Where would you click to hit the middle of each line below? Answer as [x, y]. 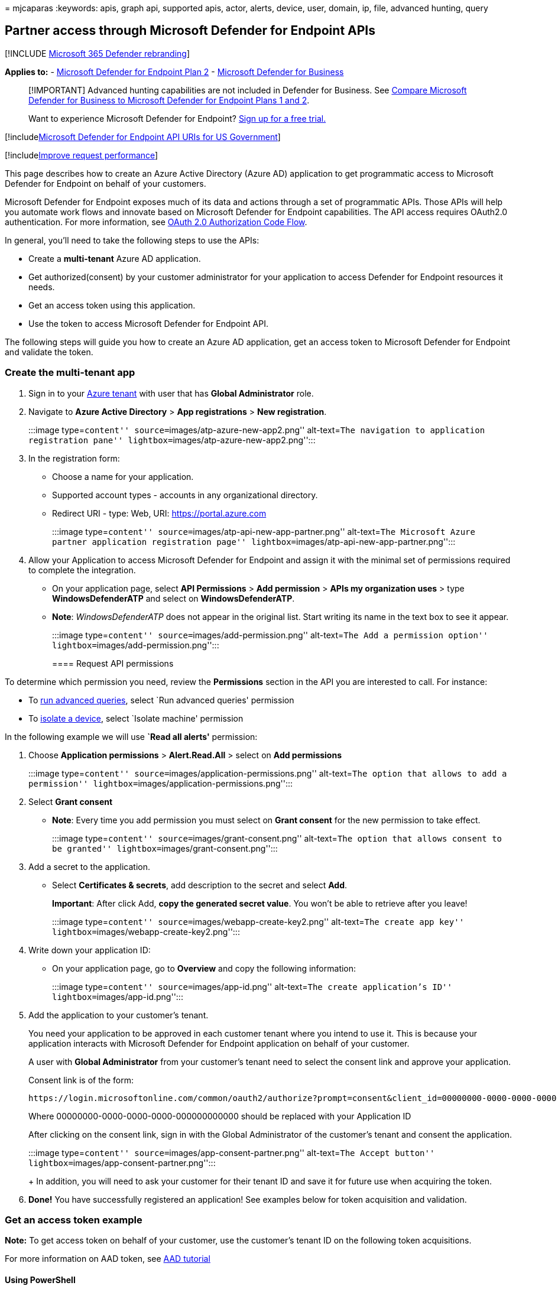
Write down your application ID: [90, 950]
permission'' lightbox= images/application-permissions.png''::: [161, 783]
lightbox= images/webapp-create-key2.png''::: [146, 931]
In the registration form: [74, 458]
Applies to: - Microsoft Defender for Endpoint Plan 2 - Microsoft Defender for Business [174, 72]
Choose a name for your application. [123, 476]
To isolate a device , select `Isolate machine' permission [136, 718]
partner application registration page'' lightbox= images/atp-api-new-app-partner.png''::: [254, 541]
